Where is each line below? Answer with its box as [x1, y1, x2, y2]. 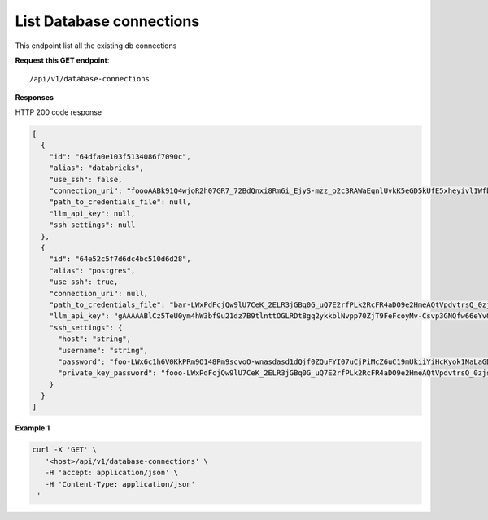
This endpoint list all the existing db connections [15, 41, 177, 50]
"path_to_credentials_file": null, [49, 198, 191, 207]
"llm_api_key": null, [49, 208, 136, 218]
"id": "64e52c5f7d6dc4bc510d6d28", [49, 255, 191, 264]
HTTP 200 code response [15, 107, 102, 117]
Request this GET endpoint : [15, 55, 110, 65]
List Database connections [15, 12, 200, 30]
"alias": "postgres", [49, 265, 136, 275]
